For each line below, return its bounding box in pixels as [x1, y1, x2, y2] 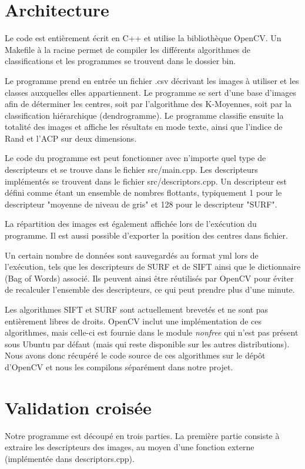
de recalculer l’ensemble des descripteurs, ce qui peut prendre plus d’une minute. [5, 283, 295, 296]
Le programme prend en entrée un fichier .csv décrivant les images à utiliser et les [5, 74, 299, 86]
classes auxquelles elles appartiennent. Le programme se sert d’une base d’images [5, 86, 297, 98]
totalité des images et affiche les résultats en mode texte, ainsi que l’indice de [5, 120, 283, 133]
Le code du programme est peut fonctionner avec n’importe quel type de [5, 152, 266, 164]
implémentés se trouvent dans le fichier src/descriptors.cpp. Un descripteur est [5, 175, 287, 187]
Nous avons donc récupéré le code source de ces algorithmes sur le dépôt [5, 349, 266, 361]
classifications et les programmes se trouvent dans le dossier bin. [5, 55, 236, 67]
